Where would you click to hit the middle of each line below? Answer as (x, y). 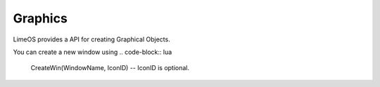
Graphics (40, 18)
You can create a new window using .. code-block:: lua (93, 52)
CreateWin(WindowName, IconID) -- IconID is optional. (110, 68)
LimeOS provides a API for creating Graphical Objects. (91, 39)
